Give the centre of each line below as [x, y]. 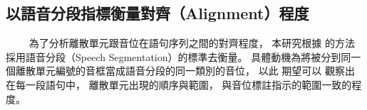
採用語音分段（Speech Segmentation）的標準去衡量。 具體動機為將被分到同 [179, 56]
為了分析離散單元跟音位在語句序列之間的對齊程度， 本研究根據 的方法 [192, 43]
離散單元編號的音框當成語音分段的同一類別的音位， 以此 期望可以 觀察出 [185, 71]
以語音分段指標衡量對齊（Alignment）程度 [157, 13]
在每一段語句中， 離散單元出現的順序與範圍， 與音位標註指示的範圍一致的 [179, 84]
